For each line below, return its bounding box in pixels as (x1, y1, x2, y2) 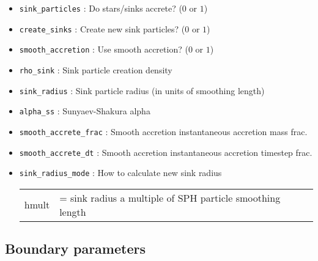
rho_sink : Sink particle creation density (19, 63, 172, 76)
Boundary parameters (5, 239, 146, 258)
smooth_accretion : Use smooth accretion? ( (19, 43, 188, 56)
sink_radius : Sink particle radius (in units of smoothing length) (19, 84, 265, 97)
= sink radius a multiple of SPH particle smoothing (59, 190, 281, 205)
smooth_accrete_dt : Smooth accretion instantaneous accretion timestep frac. (19, 145, 312, 158)
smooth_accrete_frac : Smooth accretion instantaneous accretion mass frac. (19, 125, 308, 138)
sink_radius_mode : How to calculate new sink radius (19, 166, 222, 179)
